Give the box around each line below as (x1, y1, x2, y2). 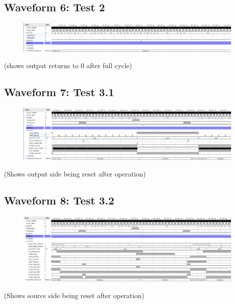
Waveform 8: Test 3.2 (4, 192, 115, 207)
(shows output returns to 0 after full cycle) (4, 60, 132, 71)
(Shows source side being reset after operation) (4, 290, 144, 301)
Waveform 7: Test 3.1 (4, 84, 115, 100)
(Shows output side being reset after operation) (4, 168, 146, 178)
